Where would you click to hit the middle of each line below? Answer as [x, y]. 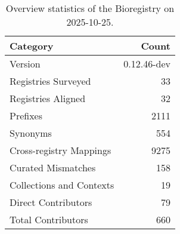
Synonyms [31, 133]
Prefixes [26, 116]
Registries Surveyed [50, 81]
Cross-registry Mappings [60, 150]
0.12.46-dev [147, 64]
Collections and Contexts [62, 185]
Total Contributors [49, 219]
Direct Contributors [51, 202]
